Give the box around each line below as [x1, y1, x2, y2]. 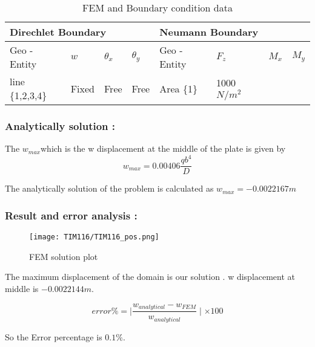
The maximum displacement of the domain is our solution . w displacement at [5, 270, 296, 283]
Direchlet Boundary [10, 25, 107, 39]
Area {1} [159, 81, 197, 96]
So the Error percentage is [5, 330, 102, 343]
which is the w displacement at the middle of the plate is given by [41, 142, 286, 155]
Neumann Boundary [159, 25, 259, 39]
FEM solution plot [29, 250, 98, 262]
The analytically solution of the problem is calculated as [5, 182, 214, 195]
